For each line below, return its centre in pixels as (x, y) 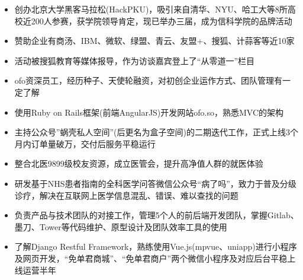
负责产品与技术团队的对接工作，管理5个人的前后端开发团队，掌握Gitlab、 (157, 215)
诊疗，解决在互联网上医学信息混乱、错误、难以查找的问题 (126, 195)
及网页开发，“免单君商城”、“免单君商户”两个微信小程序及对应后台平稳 (151, 258)
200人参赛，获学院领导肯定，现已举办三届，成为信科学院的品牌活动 (162, 20)
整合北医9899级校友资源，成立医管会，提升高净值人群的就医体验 (139, 163)
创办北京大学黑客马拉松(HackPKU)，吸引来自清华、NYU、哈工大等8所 (151, 9)
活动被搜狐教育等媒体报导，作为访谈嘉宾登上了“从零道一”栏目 (135, 60)
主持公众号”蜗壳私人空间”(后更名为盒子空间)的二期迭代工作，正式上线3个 (156, 132)
